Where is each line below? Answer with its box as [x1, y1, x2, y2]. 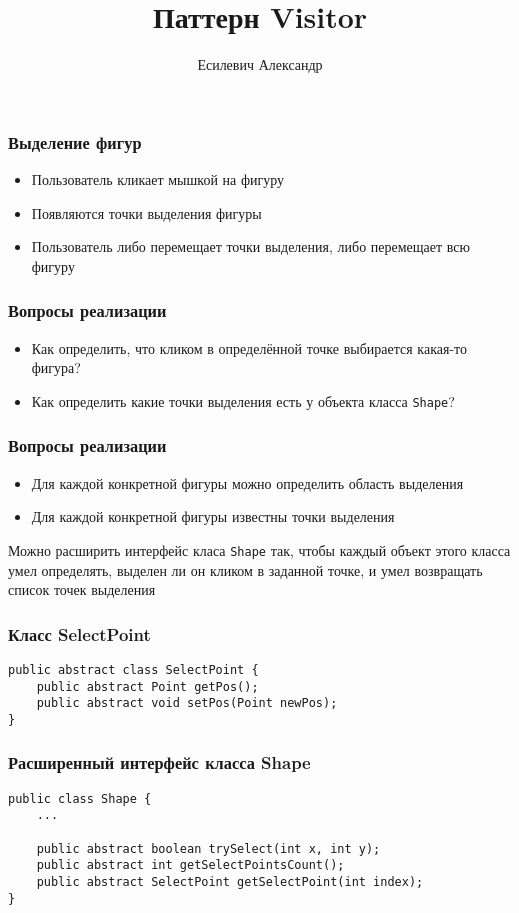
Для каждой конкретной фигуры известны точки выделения [31, 506, 395, 527]
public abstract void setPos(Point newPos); [36, 696, 338, 711]
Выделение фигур [8, 129, 142, 154]
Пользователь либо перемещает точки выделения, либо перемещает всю [31, 236, 470, 257]
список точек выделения [8, 579, 156, 600]
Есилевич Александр [197, 54, 323, 75]
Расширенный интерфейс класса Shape [8, 750, 311, 775]
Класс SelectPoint [8, 621, 151, 646]
